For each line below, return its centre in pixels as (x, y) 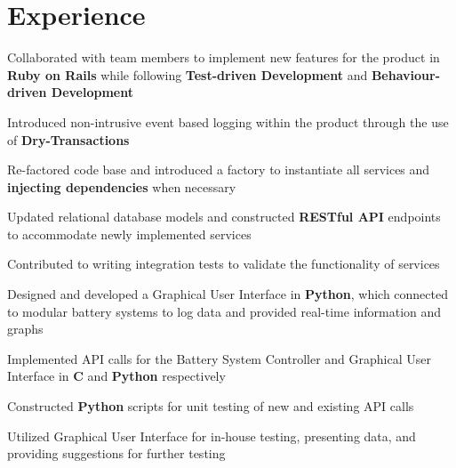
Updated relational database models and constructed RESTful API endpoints (224, 217)
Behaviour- (406, 74)
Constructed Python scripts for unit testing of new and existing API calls (211, 406)
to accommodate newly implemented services (129, 234)
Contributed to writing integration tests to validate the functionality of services (224, 264)
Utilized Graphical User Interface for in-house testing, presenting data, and (212, 436)
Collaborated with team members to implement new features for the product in (224, 57)
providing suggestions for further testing (116, 453)
